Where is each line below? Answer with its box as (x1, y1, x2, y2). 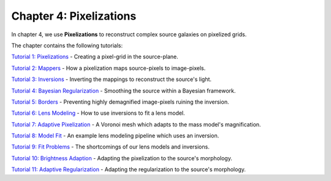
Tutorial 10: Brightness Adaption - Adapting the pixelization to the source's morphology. (11, 154, 232, 162)
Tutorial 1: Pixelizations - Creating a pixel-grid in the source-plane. (11, 53, 179, 61)
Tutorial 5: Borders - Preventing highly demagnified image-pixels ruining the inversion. (11, 98, 229, 106)
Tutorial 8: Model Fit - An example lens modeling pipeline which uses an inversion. (11, 132, 219, 139)
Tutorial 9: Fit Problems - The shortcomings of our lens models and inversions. (11, 143, 210, 150)
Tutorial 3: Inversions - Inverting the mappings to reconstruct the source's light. (11, 75, 211, 83)
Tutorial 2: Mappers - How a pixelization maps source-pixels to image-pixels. (11, 64, 206, 72)
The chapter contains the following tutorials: (11, 42, 123, 49)
